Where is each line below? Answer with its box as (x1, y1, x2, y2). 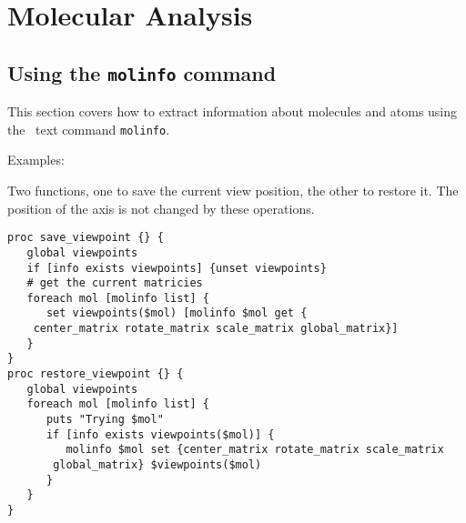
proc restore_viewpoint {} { (7, 367, 184, 381)
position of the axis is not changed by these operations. (7, 198, 315, 217)
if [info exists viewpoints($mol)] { (46, 427, 275, 441)
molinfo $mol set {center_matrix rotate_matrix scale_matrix (66, 443, 444, 457)
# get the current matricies (26, 277, 203, 290)
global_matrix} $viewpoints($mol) (53, 458, 262, 472)
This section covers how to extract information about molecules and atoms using (7, 102, 458, 121)
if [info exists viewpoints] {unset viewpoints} (26, 261, 327, 275)
